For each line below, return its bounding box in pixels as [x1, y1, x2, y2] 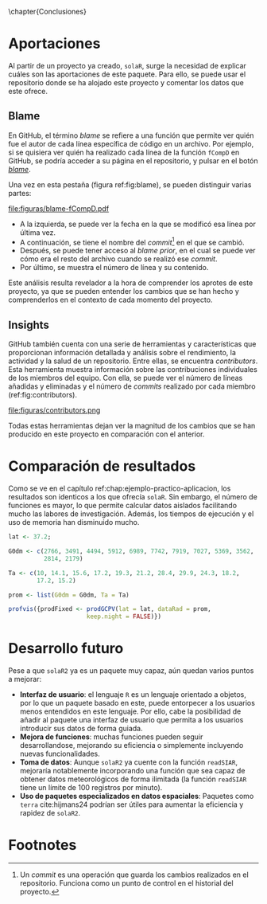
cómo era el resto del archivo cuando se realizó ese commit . [19, 254, 218, 264]
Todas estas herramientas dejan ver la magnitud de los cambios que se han [8, 421, 256, 431]
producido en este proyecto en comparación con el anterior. [8, 429, 205, 439]
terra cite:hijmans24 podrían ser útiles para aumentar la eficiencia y [19, 800, 244, 809]
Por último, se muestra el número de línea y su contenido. [19, 263, 209, 272]
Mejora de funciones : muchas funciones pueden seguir [19, 732, 203, 742]
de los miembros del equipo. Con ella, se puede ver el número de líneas [8, 374, 243, 383]
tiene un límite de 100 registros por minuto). [19, 783, 163, 792]
